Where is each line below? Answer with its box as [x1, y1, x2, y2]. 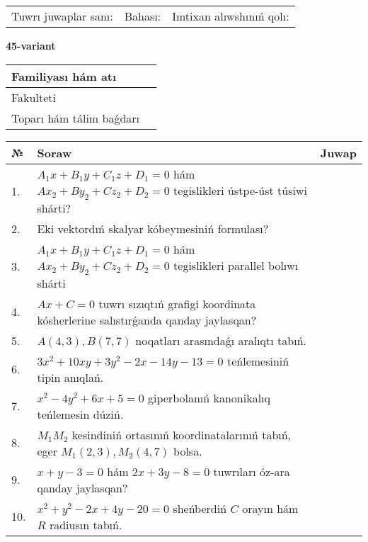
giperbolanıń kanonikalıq [147, 389, 270, 406]
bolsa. [173, 442, 202, 459]
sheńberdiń [173, 499, 227, 516]
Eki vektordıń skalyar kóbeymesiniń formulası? [37, 220, 269, 237]
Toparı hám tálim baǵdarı [11, 109, 140, 126]
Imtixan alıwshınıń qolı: [172, 8, 289, 24]
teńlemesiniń [226, 352, 289, 369]
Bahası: [124, 8, 161, 24]
